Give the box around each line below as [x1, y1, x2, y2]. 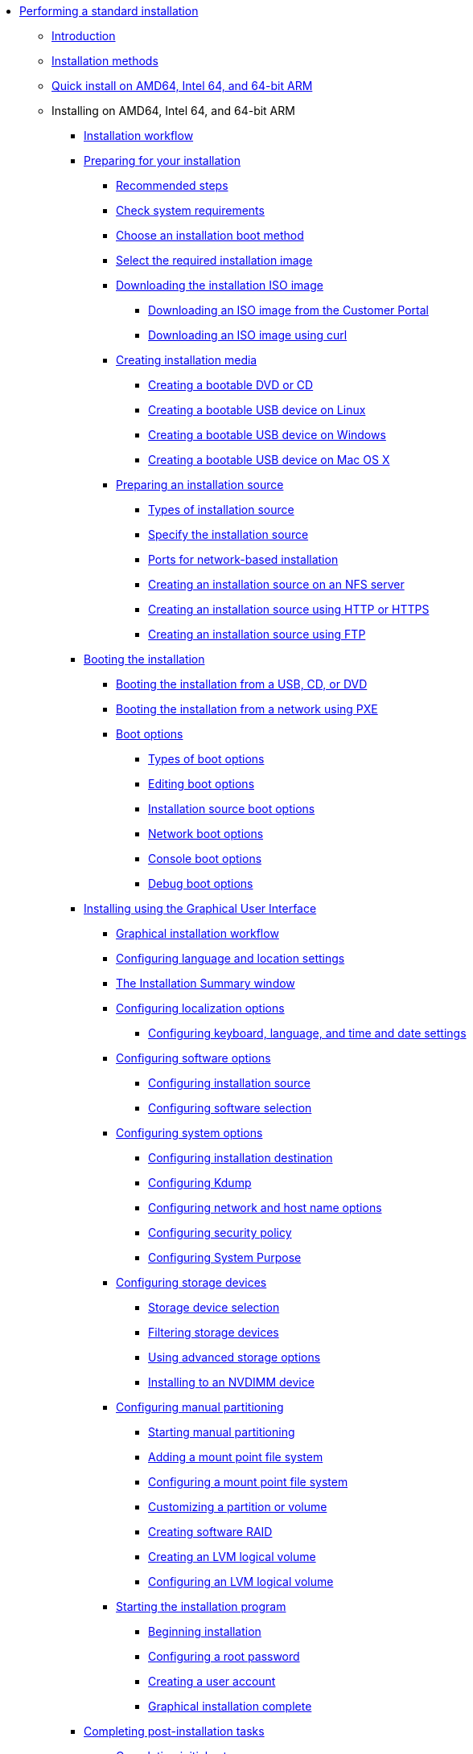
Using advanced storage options [148, 1350, 321, 1364]
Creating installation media [116, 353, 257, 367]
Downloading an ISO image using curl [148, 328, 348, 342]
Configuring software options [116, 1051, 271, 1065]
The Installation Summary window [116, 976, 295, 990]
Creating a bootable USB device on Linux [148, 403, 366, 417]
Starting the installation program [116, 1600, 286, 1613]
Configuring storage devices [116, 1275, 267, 1289]
